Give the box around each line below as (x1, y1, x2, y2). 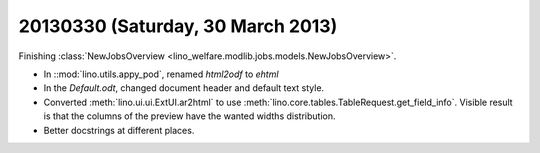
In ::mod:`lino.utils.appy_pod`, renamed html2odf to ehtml (43, 68, 279, 80)
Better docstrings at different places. (43, 124, 195, 136)
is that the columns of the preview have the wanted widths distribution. (43, 110, 336, 122)
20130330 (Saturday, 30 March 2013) (18, 15, 338, 37)
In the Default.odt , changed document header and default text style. (43, 82, 325, 94)
